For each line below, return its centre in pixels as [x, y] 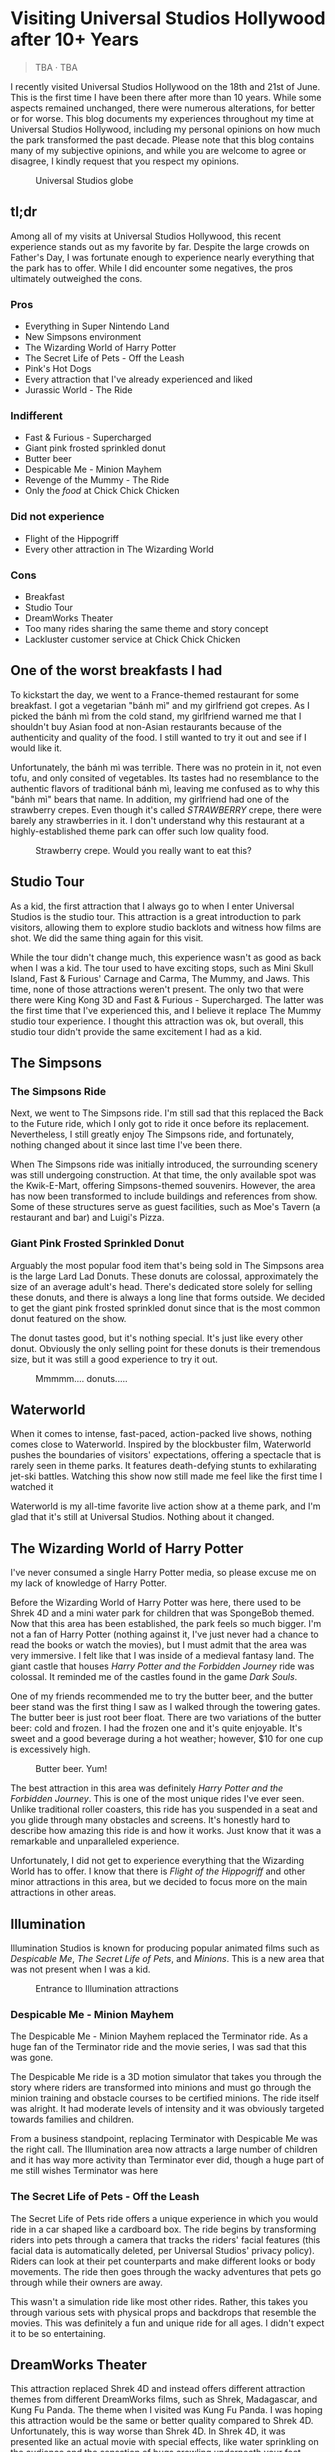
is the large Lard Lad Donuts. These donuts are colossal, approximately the [164, 1276]
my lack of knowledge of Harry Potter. [89, 1583]
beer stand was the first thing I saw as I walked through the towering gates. [165, 1707]
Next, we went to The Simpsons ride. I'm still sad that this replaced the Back [167, 1113]
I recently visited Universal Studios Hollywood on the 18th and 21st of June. [165, 86]
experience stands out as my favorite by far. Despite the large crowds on [160, 246]
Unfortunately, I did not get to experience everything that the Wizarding [157, 1861]
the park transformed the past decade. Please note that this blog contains [162, 139]
